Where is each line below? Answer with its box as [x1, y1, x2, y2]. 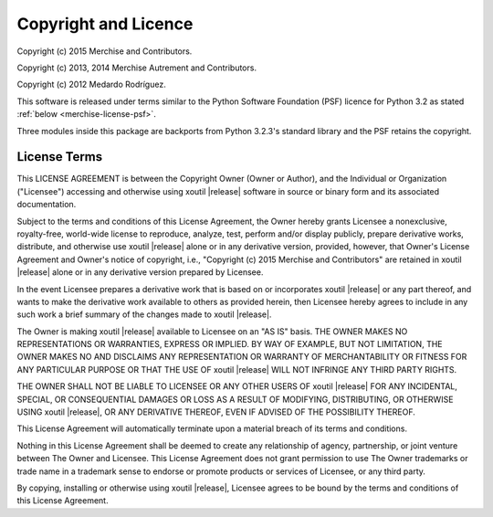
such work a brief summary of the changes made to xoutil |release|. [16, 309, 272, 320]
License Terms [16, 149, 103, 164]
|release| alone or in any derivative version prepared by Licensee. [16, 267, 264, 278]
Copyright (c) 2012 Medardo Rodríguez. [16, 79, 166, 90]
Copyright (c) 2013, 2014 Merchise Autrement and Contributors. [16, 62, 257, 73]
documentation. [16, 199, 77, 210]
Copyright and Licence [16, 14, 194, 34]
